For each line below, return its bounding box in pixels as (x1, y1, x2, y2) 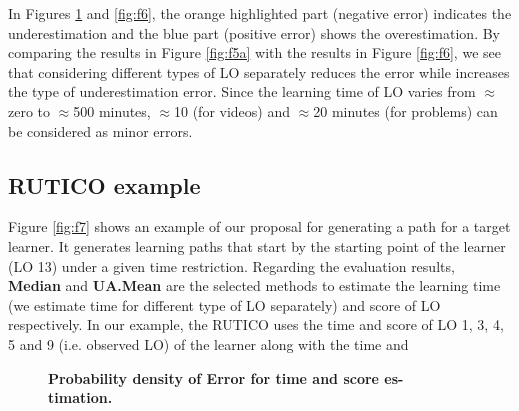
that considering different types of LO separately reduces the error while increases (8, 61, 510, 82)
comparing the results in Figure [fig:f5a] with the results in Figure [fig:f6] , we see (8, 42, 501, 63)
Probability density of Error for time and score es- (48, 367, 404, 388)
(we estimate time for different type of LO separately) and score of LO (8, 294, 441, 315)
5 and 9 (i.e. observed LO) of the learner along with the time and (8, 333, 409, 354)
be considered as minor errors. (8, 120, 193, 141)
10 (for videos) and (173, 100, 291, 121)
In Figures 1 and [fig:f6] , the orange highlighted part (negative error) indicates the (8, 3, 512, 23)
